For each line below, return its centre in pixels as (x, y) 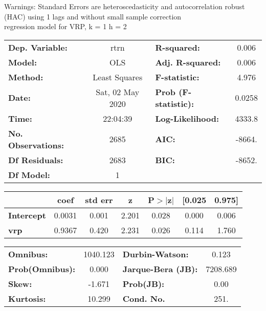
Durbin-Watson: (156, 254)
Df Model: (29, 174)
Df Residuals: (36, 160)
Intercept (27, 215)
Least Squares (118, 77)
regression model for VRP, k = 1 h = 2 (65, 26)
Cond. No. (144, 298)
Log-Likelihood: (187, 118)
